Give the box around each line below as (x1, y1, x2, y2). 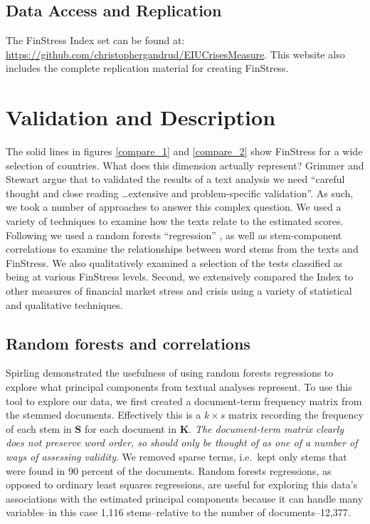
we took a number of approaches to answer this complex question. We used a (6, 199, 342, 214)
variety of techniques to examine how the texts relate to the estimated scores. (6, 214, 344, 229)
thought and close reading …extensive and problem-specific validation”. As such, (6, 185, 354, 200)
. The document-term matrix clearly (189, 421, 344, 436)
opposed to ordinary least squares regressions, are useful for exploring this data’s (6, 477, 358, 492)
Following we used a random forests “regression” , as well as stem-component (6, 227, 342, 242)
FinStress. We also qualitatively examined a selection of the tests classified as (6, 255, 343, 270)
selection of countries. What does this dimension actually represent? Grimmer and (6, 157, 364, 172)
